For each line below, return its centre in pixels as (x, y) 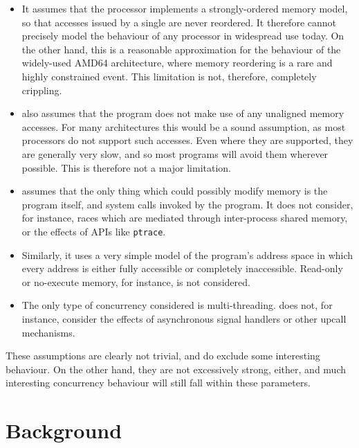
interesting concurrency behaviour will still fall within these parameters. (158, 383)
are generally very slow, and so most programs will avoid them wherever (175, 153)
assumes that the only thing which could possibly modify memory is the (175, 191)
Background (64, 430)
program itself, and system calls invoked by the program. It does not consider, (187, 204)
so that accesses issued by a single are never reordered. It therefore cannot (179, 22)
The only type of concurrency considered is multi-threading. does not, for (177, 305)
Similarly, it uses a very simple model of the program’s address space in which (187, 254)
